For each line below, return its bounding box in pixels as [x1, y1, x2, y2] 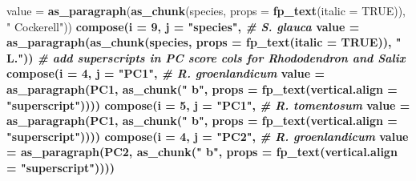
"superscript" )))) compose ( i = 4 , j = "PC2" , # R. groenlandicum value [6, 127, 409, 144]
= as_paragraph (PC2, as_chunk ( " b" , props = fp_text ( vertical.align [6, 143, 398, 160]
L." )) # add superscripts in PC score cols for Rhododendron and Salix [6, 49, 406, 66]
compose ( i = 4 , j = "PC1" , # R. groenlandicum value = [6, 65, 325, 82]
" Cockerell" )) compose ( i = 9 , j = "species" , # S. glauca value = [6, 18, 360, 34]
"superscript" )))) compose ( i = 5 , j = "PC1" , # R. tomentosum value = [6, 96, 410, 113]
